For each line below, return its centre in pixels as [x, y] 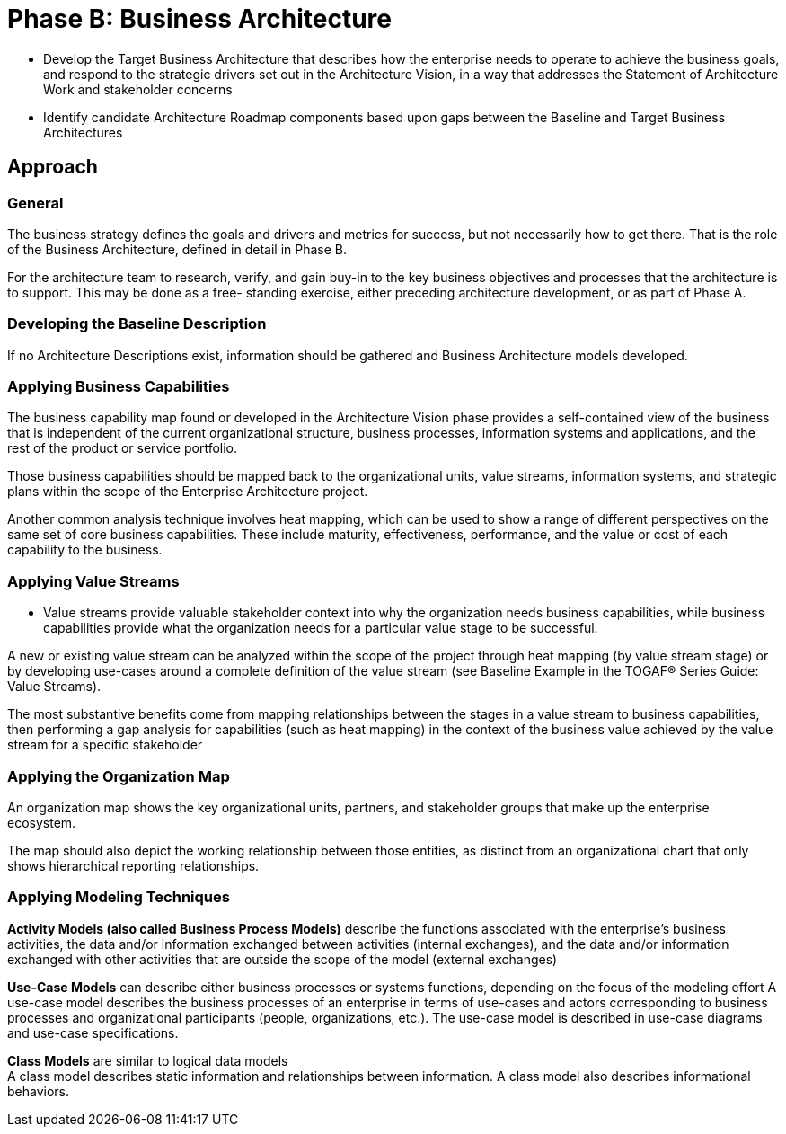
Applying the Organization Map [119, 776]
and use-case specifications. [93, 1032]
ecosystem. [42, 822]
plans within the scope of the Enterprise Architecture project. [188, 492]
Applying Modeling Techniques [119, 897]
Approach [53, 167]
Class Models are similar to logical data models [148, 1060]
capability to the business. [85, 550]
